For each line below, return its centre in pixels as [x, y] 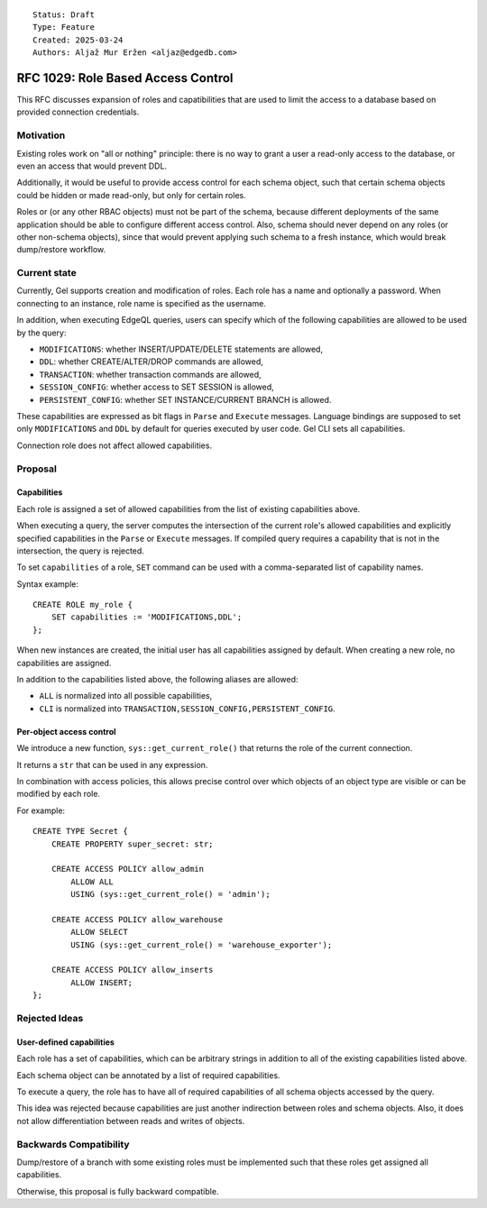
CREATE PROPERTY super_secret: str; [132, 844]
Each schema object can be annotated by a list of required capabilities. [148, 1075]
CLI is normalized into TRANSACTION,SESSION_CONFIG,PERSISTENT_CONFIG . [187, 709]
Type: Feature [64, 27]
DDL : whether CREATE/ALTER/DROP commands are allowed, [151, 361]
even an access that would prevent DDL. [92, 166]
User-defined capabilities [65, 1042]
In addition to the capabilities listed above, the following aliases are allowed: [157, 680]
